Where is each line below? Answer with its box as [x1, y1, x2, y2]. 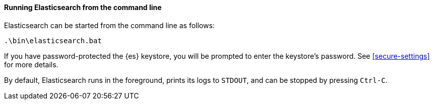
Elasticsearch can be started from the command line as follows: [4, 21, 215, 30]
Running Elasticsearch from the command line [4, 3, 162, 12]
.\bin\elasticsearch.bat [4, 36, 102, 45]
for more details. [4, 60, 58, 69]
